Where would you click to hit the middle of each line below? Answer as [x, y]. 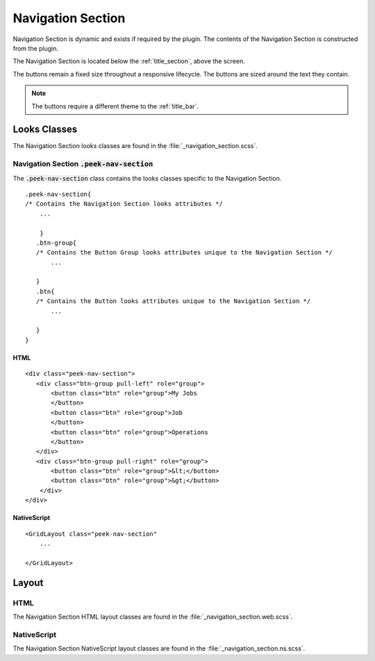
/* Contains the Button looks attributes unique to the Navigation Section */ [173, 301]
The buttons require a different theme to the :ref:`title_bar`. [115, 106]
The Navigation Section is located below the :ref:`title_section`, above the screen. [129, 61]
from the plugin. [36, 48]
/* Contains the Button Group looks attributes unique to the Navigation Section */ [184, 253]
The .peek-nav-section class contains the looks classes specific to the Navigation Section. [147, 178]
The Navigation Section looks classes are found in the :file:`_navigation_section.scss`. [135, 146]
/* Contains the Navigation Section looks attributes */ [124, 204]
